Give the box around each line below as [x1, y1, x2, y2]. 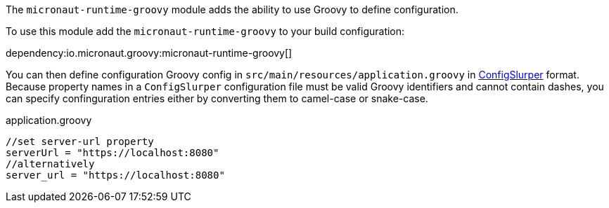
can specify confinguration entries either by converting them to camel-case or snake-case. [6, 92, 428, 104]
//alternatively [6, 158, 95, 169]
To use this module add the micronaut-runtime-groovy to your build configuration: [6, 25, 405, 37]
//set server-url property [6, 136, 154, 147]
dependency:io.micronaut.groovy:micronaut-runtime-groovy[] [6, 47, 293, 59]
